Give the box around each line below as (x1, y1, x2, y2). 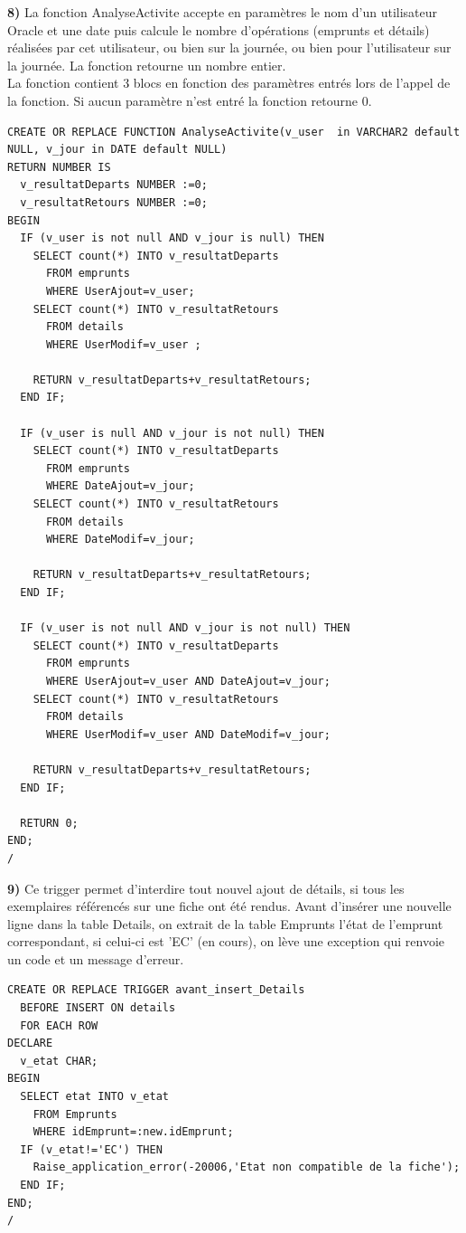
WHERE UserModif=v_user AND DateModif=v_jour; (45, 727, 331, 741)
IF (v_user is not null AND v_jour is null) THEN (20, 232, 324, 245)
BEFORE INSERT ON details (20, 1001, 176, 1015)
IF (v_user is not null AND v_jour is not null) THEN (20, 621, 350, 635)
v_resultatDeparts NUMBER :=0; (20, 178, 208, 192)
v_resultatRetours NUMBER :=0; (20, 195, 208, 209)
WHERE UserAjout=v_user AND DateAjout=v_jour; (45, 674, 331, 688)
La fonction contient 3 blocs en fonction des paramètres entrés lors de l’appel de (7, 73, 451, 92)
